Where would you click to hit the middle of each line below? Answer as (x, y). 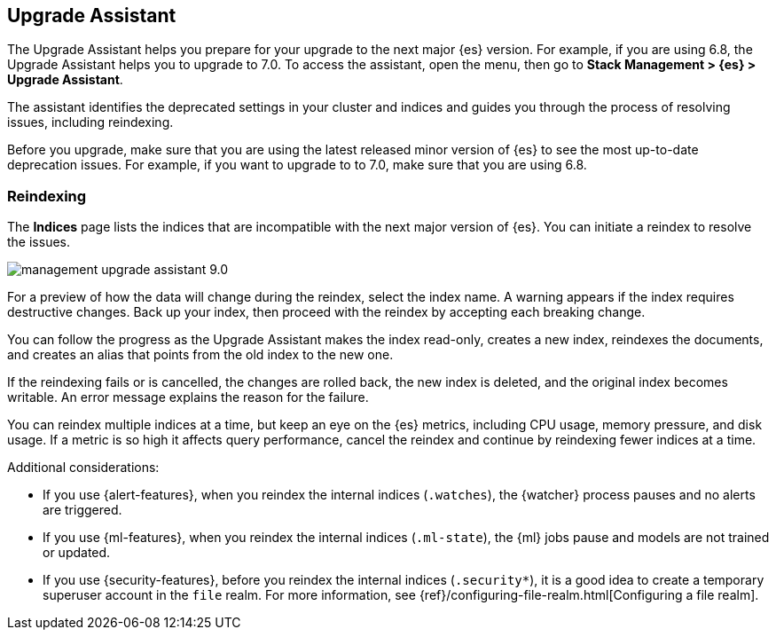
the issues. (39, 242)
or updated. (77, 553)
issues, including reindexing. (90, 122)
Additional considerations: (83, 468)
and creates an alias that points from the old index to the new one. (200, 355)
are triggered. (82, 510)
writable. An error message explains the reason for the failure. (188, 397)
